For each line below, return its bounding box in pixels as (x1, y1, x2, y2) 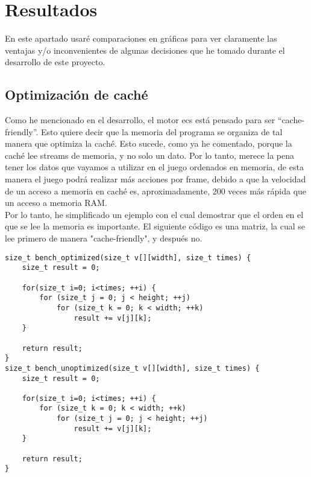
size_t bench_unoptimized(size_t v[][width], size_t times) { (5, 363, 260, 373)
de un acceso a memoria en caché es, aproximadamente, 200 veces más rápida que (5, 184, 307, 197)
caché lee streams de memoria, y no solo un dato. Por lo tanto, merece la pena (5, 149, 295, 161)
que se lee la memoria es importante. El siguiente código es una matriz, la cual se (5, 220, 306, 232)
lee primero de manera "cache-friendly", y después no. (5, 232, 203, 245)
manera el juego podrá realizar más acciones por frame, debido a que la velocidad (5, 173, 306, 185)
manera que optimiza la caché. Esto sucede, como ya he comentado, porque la (5, 137, 292, 150)
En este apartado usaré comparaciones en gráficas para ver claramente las (5, 32, 277, 45)
